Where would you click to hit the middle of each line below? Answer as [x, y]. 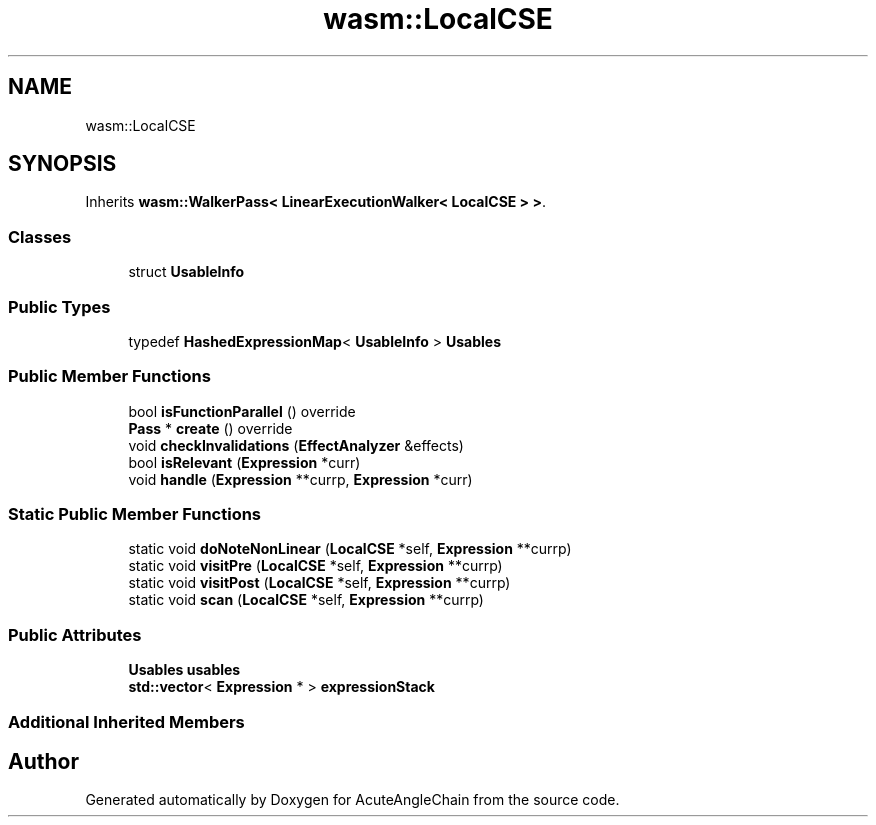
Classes [40, 236]
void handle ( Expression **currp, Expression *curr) [300, 479]
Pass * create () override [210, 428]
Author [43, 761]
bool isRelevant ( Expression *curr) [244, 462]
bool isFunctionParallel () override [242, 411]
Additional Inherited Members [126, 721]
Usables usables [184, 670]
